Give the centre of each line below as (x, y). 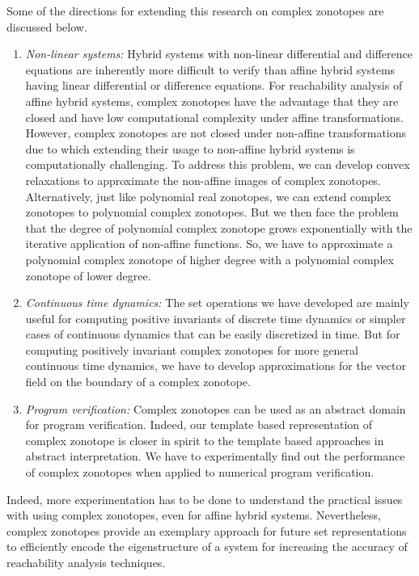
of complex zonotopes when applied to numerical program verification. (200, 472)
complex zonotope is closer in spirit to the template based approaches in (205, 440)
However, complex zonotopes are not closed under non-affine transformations (216, 133)
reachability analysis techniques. (86, 562)
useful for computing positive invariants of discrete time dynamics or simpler (216, 318)
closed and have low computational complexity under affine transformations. (214, 117)
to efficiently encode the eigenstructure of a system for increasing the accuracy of (207, 547)
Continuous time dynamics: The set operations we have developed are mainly (217, 303)
